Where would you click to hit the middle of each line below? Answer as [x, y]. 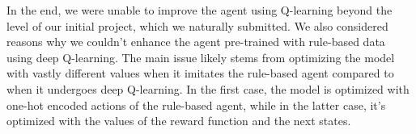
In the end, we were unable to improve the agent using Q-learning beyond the [200, 10]
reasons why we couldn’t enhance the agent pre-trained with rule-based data [196, 42]
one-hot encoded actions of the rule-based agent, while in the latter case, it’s [196, 105]
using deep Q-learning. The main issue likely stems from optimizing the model [201, 57]
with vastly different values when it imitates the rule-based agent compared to [200, 73]
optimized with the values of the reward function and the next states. [179, 121]
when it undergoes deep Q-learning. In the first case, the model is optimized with [208, 88]
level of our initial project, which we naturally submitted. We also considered [197, 25]
